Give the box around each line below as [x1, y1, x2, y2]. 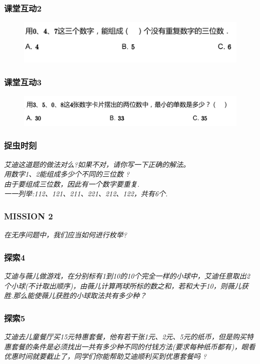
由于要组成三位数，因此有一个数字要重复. [4, 178, 140, 189]
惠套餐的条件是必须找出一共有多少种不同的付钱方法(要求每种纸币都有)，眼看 [4, 341, 255, 351]
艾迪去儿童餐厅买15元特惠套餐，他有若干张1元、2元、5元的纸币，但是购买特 [4, 331, 253, 342]
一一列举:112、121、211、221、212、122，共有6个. [4, 188, 168, 199]
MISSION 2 [4, 209, 53, 222]
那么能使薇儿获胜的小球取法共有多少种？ [13, 290, 147, 301]
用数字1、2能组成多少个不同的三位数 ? [4, 169, 130, 179]
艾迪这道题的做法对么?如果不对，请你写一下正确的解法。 [4, 159, 190, 169]
